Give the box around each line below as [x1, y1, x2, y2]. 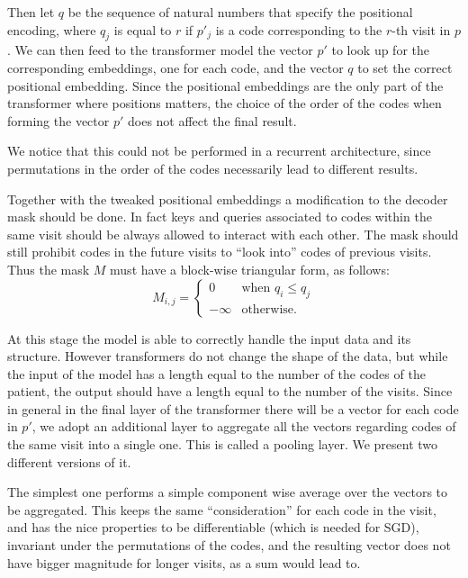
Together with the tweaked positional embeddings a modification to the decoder [7, 189, 448, 208]
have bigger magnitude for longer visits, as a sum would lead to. [7, 553, 361, 572]
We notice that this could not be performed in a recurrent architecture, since [7, 141, 431, 160]
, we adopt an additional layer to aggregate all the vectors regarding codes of [31, 417, 456, 436]
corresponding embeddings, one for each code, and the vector [7, 58, 344, 77]
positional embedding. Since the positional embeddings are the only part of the [7, 76, 444, 95]
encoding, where [7, 20, 96, 39]
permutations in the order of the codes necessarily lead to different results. [7, 158, 418, 177]
